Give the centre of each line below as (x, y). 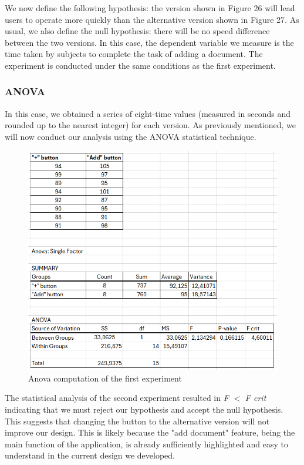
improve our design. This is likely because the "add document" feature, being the (150, 432)
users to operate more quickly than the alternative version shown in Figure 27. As (152, 19)
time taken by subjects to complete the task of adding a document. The (134, 54)
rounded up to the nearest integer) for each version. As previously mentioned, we (150, 125)
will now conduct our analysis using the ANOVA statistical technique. (131, 136)
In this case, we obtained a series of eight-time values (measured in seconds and (148, 113)
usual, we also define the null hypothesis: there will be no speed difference (137, 31)
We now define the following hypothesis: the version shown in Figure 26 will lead (150, 8)
